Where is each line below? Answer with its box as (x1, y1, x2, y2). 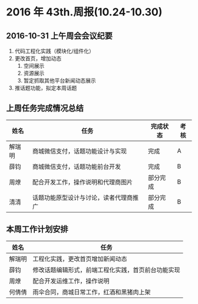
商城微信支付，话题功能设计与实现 (32, 147, 127, 155)
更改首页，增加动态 (14, 55, 62, 62)
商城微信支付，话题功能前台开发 (32, 162, 121, 171)
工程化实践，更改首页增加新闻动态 (32, 254, 128, 263)
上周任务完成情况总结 (6, 103, 84, 113)
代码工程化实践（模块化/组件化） (14, 48, 94, 54)
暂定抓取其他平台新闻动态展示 (23, 77, 96, 84)
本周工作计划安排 (6, 224, 68, 234)
